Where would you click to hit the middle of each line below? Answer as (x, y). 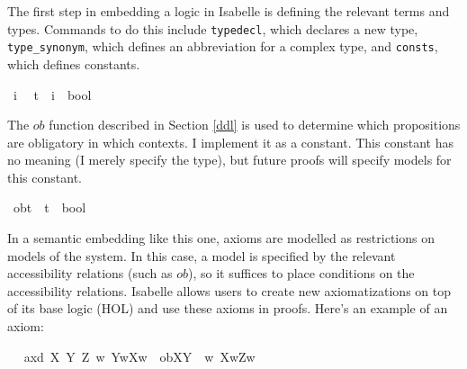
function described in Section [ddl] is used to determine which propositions (255, 125)
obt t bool (49, 207)
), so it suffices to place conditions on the (301, 273)
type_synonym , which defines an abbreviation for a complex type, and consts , (223, 46)
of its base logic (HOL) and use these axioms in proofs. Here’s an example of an (228, 308)
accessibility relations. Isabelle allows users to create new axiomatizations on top (229, 290)
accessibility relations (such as (90, 273)
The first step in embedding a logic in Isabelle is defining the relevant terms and (229, 11)
